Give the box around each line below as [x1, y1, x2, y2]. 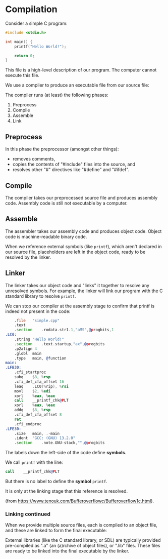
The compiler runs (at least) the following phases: [5, 92, 108, 98]
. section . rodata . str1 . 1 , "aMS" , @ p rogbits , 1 [14, 328, 114, 333]
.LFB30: [5, 365, 22, 370]
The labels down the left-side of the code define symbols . [5, 450, 127, 456]
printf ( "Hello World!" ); [14, 44, 67, 49]
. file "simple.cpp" [14, 318, 60, 323]
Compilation [5, 4, 58, 15]
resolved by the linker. [5, 254, 51, 260]
